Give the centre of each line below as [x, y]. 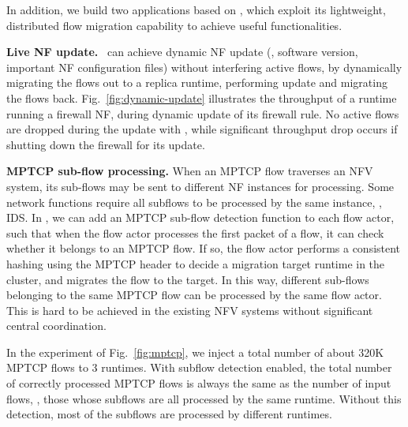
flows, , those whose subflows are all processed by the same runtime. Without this [204, 398]
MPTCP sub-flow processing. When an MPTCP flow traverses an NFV [190, 171]
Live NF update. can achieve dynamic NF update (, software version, [182, 52]
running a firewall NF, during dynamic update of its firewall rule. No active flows [203, 113]
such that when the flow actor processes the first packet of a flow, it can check [195, 232]
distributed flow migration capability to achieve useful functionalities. [174, 25]
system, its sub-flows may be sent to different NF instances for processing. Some [200, 186]
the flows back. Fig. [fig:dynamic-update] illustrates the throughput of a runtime [202, 97]
